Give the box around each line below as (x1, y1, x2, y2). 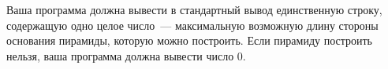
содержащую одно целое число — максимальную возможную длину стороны (6, 16, 379, 33)
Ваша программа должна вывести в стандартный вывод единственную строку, (6, 2, 382, 17)
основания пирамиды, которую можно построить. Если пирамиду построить (6, 32, 372, 49)
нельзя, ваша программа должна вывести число (6, 47, 234, 64)
